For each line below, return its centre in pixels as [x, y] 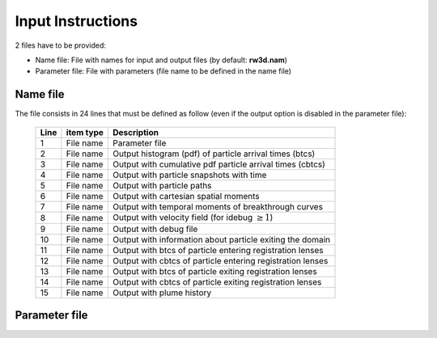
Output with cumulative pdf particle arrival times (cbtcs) [218, 164]
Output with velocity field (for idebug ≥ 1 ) [193, 217]
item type [85, 132]
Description [136, 132]
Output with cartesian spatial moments [186, 196]
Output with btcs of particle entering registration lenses [218, 251]
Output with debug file [155, 229]
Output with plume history [162, 293]
